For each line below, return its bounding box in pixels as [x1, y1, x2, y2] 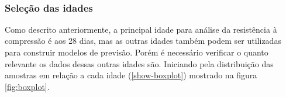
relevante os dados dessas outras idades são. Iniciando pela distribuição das [5, 57, 274, 70]
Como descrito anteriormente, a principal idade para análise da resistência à [5, 23, 277, 35]
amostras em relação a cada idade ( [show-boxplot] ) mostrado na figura [5, 69, 257, 81]
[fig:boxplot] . [5, 80, 50, 92]
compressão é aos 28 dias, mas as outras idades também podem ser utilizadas [5, 34, 281, 47]
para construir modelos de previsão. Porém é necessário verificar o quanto [5, 46, 268, 58]
